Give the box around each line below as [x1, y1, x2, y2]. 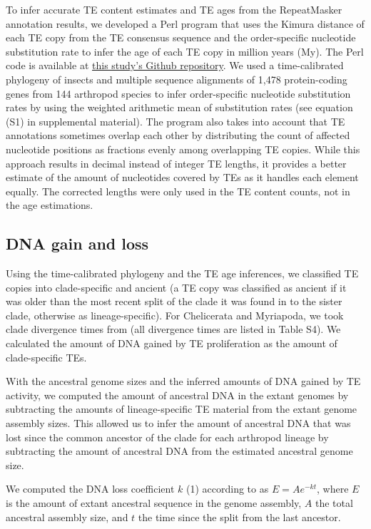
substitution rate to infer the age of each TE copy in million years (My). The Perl [6, 43, 364, 58]
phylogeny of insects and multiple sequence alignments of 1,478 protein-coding [6, 71, 347, 86]
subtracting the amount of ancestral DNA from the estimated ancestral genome [6, 443, 353, 458]
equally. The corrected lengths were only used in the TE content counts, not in [6, 183, 350, 198]
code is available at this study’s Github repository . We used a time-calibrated [6, 58, 344, 73]
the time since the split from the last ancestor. [138, 509, 341, 524]
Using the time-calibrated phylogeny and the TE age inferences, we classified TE [6, 266, 359, 281]
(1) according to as [185, 481, 269, 496]
